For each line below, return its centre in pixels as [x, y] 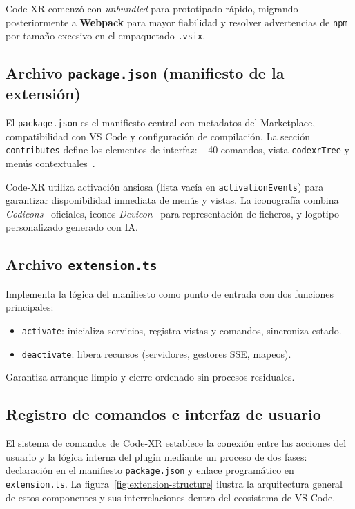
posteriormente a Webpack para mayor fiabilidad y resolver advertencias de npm [177, 22]
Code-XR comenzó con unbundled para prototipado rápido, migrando [152, 8]
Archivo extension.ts [81, 264]
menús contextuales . [50, 163]
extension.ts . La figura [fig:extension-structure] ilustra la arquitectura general [174, 483]
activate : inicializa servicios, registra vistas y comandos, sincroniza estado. [182, 330]
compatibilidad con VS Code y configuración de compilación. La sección [158, 136]
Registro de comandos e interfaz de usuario [163, 414]
